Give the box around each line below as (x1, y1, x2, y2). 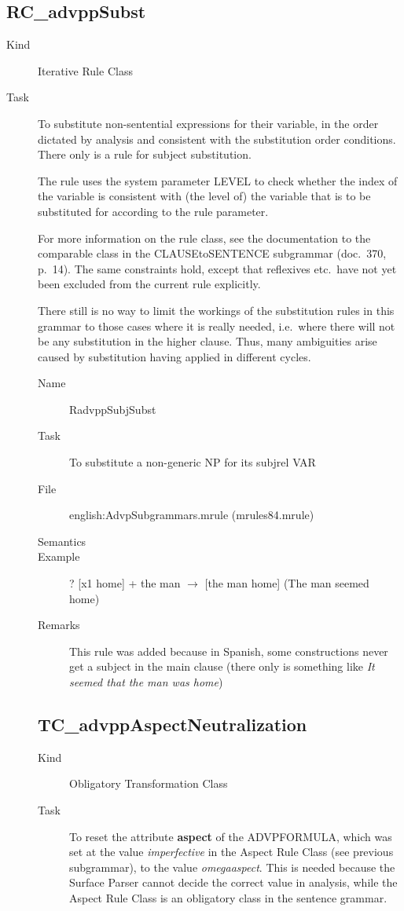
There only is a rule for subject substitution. (38, 146, 252, 163)
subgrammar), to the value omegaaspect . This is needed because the (69, 858, 395, 875)
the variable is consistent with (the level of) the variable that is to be (38, 188, 371, 204)
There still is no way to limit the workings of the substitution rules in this (38, 302, 395, 318)
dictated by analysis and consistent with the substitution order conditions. (38, 130, 396, 147)
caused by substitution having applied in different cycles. (38, 348, 311, 364)
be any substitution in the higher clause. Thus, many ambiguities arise (38, 333, 377, 349)
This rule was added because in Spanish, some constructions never (69, 642, 388, 659)
